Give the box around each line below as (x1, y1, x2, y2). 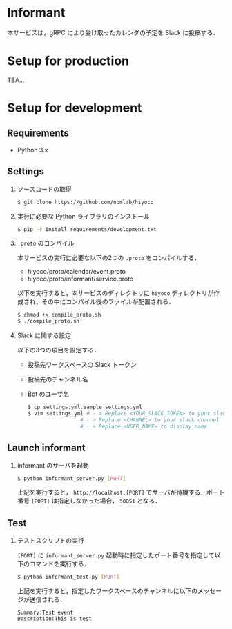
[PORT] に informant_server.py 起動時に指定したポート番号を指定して (17, 551, 215, 559)
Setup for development (7, 100, 142, 116)
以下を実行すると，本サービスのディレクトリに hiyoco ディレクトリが (17, 289, 214, 297)
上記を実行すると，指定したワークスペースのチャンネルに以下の (17, 587, 198, 595)
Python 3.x (17, 146, 48, 154)
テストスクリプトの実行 (17, 537, 84, 545)
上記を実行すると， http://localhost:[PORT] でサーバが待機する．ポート (17, 488, 225, 497)
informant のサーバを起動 (17, 461, 89, 470)
